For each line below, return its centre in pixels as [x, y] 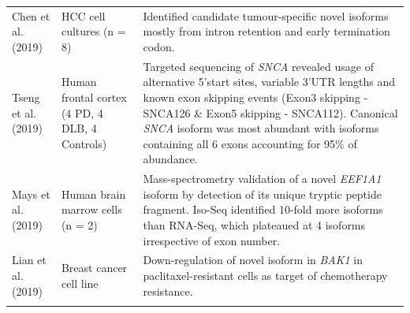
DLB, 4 [79, 128]
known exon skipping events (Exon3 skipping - [255, 97]
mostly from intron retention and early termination [266, 31]
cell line [80, 283]
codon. [159, 46]
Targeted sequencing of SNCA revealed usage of [258, 66]
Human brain [93, 194]
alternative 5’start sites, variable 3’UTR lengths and [269, 82]
